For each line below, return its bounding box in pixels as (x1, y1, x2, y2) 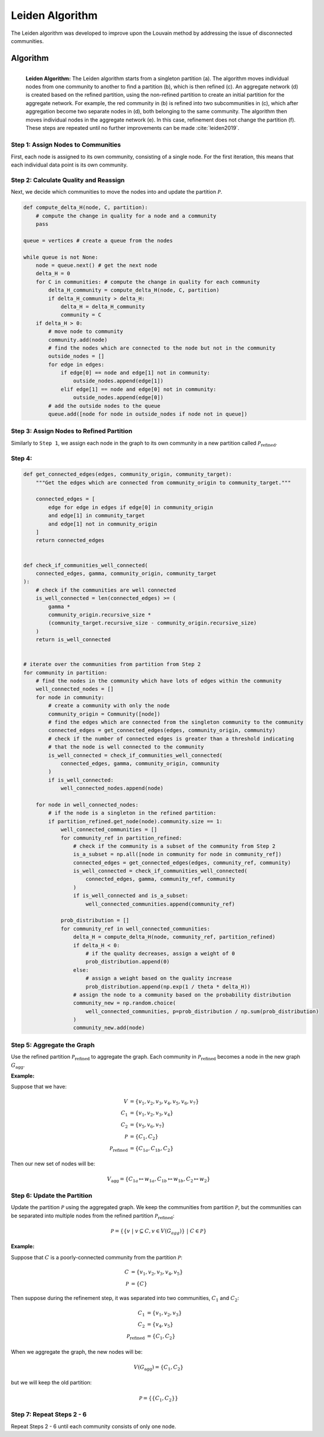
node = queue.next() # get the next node (35, 262, 158, 269)
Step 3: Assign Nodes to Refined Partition (11, 427, 133, 435)
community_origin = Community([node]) (48, 710, 161, 717)
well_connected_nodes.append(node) (60, 785, 163, 792)
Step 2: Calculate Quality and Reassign (11, 176, 125, 184)
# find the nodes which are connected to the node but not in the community (48, 344, 276, 351)
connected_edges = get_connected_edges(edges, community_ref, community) (73, 859, 292, 866)
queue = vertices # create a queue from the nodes (23, 237, 174, 244)
